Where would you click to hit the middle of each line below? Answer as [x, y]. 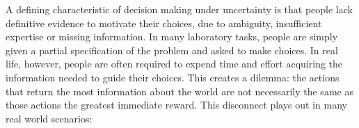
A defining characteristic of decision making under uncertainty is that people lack [179, 9]
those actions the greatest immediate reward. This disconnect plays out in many [176, 105]
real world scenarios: [49, 118]
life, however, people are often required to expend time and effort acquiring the [174, 64]
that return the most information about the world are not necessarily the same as [179, 91]
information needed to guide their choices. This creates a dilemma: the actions [173, 77]
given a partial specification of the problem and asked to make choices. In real [172, 50]
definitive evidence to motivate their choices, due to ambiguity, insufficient [164, 23]
